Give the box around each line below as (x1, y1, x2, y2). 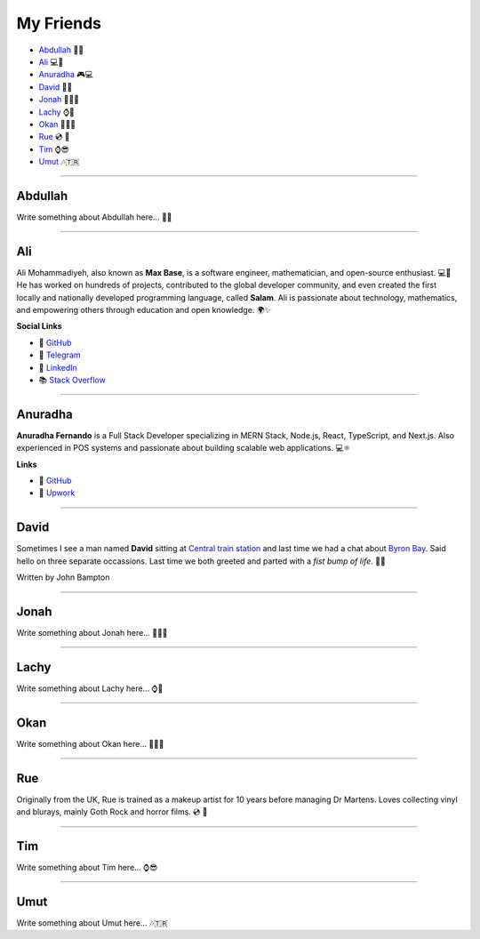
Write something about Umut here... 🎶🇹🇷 (16, 917, 168, 928)
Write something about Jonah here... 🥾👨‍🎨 (16, 628, 168, 638)
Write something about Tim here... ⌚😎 (16, 863, 158, 873)
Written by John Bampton (16, 572, 110, 582)
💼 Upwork (38, 487, 76, 498)
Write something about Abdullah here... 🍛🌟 (16, 212, 172, 222)
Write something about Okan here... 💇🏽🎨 (16, 738, 164, 749)
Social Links (16, 321, 62, 332)
